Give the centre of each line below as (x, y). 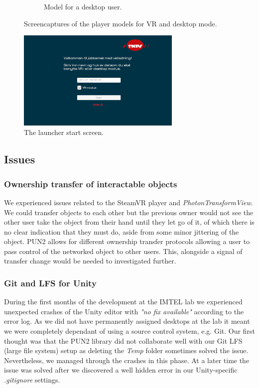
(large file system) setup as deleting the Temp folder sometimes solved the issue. (126, 350)
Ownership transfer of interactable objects (91, 184)
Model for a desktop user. (83, 6)
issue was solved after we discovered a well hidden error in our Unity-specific (121, 370)
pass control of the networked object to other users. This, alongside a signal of (123, 251)
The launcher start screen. (64, 132)
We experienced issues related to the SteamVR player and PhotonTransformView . (129, 202)
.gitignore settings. (32, 380)
